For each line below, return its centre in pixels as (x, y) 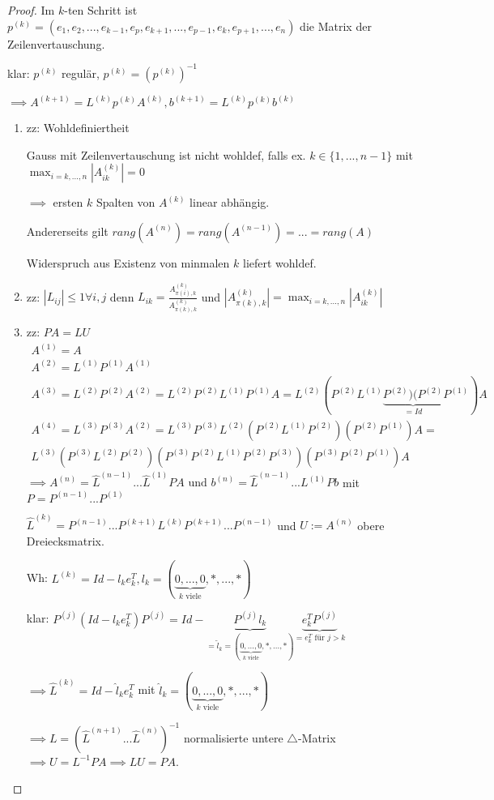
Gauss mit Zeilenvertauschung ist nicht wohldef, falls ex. (166, 154)
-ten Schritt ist (101, 10)
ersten (68, 202)
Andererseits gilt (67, 231)
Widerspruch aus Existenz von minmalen (128, 262)
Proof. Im (31, 10)
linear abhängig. (230, 202)
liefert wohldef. (279, 262)
